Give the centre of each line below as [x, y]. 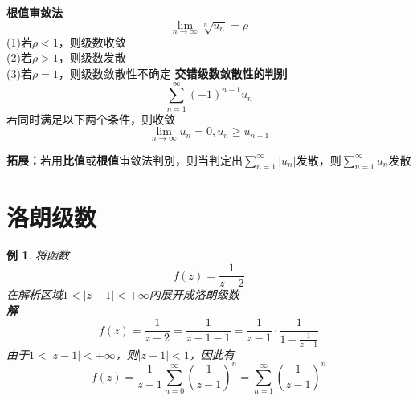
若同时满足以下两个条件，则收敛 [91, 118]
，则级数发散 [92, 57]
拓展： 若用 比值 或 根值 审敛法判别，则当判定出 [125, 159]
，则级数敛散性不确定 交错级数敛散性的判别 [173, 73]
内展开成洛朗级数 [194, 294]
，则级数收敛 [92, 41]
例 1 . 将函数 [38, 255]
